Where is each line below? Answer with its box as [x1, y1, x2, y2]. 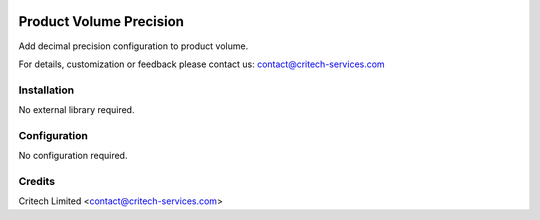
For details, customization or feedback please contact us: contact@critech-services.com [18, 58, 385, 70]
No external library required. [18, 104, 135, 116]
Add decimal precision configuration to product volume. [18, 40, 249, 52]
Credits [18, 174, 55, 188]
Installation [18, 83, 75, 97]
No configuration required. [18, 150, 128, 162]
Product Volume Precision [18, 13, 185, 30]
